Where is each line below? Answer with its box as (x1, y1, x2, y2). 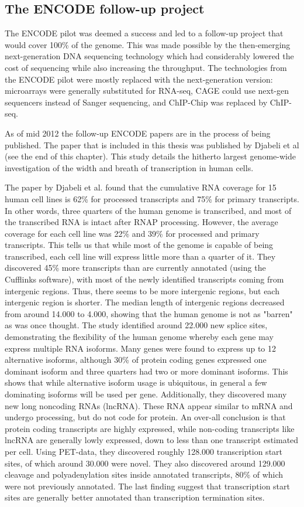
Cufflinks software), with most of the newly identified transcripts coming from (5, 273, 284, 285)
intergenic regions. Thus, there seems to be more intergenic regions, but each (5, 284, 279, 297)
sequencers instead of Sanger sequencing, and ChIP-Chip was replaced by (5, 96, 268, 108)
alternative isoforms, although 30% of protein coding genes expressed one (5, 353, 267, 366)
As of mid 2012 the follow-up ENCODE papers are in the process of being (5, 127, 271, 139)
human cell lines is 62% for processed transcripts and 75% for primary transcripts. (5, 192, 299, 205)
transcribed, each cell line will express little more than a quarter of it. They (5, 250, 276, 262)
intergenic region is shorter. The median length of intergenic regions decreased (5, 296, 285, 308)
